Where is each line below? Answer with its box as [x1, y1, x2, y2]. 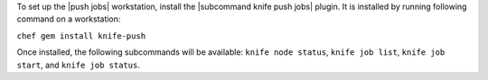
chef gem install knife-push [16, 31, 146, 40]
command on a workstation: [16, 13, 121, 24]
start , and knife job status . [16, 59, 140, 70]
